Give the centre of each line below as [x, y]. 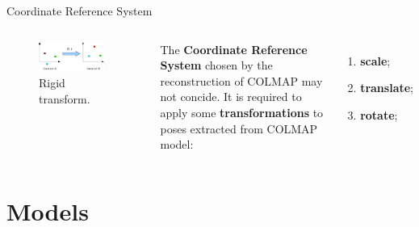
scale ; [375, 60]
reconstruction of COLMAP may [241, 80]
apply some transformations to [242, 112]
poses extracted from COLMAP [239, 128]
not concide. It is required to [231, 97]
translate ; [387, 88]
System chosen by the [216, 65]
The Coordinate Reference [234, 49]
